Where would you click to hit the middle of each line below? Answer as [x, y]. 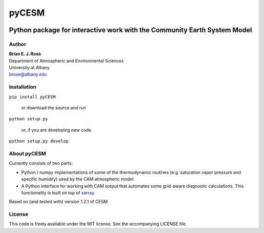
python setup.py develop [39, 141]
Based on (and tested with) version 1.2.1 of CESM [58, 202]
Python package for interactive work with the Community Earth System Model [131, 30]
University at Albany [29, 68]
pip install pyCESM [32, 97]
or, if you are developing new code [56, 130]
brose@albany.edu [28, 74]
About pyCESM [28, 154]
